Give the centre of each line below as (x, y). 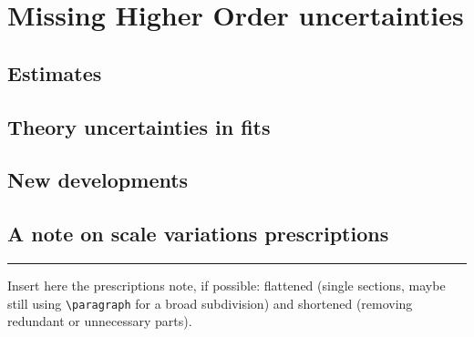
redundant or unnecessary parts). (100, 321)
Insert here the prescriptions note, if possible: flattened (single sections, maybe (227, 285)
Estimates (55, 72)
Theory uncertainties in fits (139, 126)
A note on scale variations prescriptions (198, 234)
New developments (98, 180)
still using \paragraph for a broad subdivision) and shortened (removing (210, 303)
